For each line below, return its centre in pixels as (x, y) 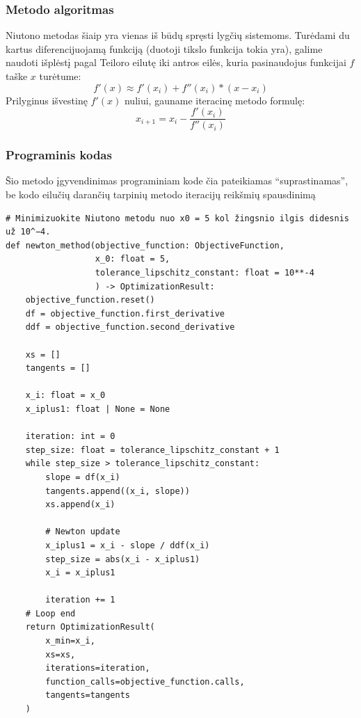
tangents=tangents (88, 695)
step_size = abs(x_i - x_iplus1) (123, 559)
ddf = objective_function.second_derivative (130, 327)
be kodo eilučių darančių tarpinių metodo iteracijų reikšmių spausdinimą (161, 194)
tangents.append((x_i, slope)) (118, 491)
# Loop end (50, 613)
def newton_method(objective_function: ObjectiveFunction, (145, 245)
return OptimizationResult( (90, 627)
